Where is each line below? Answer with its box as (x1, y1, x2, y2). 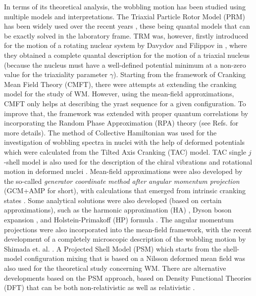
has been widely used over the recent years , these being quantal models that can (4, 21, 250, 31)
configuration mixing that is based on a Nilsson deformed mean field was (24, 253, 245, 263)
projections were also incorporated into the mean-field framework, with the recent (4, 224, 252, 234)
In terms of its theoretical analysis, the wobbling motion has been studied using (4, 1, 246, 11)
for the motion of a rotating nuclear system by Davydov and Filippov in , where (4, 40, 247, 50)
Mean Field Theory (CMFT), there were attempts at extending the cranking (4, 79, 237, 89)
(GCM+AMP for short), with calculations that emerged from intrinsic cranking (4, 185, 246, 196)
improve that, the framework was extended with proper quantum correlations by (4, 108, 249, 118)
